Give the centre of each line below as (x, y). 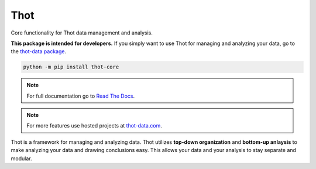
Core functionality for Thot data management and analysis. (82, 33)
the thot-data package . (39, 51)
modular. (21, 158)
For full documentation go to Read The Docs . (81, 96)
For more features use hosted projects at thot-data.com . (94, 126)
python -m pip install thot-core (71, 67)
